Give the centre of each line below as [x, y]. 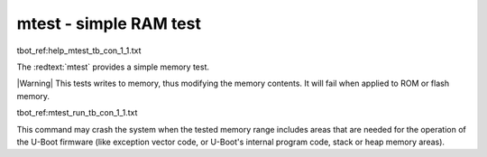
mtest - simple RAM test [109, 23]
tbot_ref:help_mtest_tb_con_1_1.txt [79, 51]
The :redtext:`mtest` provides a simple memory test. [113, 67]
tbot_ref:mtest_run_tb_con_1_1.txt [77, 113]
